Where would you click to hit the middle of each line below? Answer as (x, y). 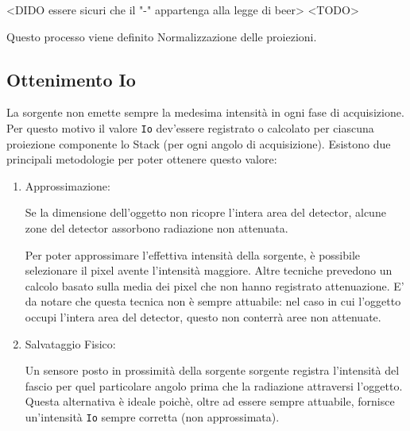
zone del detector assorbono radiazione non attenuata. (157, 228)
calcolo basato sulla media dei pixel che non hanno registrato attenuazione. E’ (215, 285)
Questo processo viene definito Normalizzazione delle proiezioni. (162, 36)
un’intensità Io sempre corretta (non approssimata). (152, 416)
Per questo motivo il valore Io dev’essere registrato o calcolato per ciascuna (190, 127)
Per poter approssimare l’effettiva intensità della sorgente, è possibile (193, 254)
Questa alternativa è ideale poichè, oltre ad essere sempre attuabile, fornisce (210, 401)
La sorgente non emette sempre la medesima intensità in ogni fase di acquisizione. (205, 112)
